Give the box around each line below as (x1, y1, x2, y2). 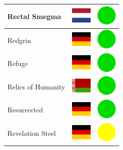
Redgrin (7, 35, 31, 45)
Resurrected (7, 105, 43, 115)
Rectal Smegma (7, 11, 61, 21)
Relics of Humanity (7, 81, 65, 91)
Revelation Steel (7, 128, 56, 138)
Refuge (7, 58, 28, 68)
